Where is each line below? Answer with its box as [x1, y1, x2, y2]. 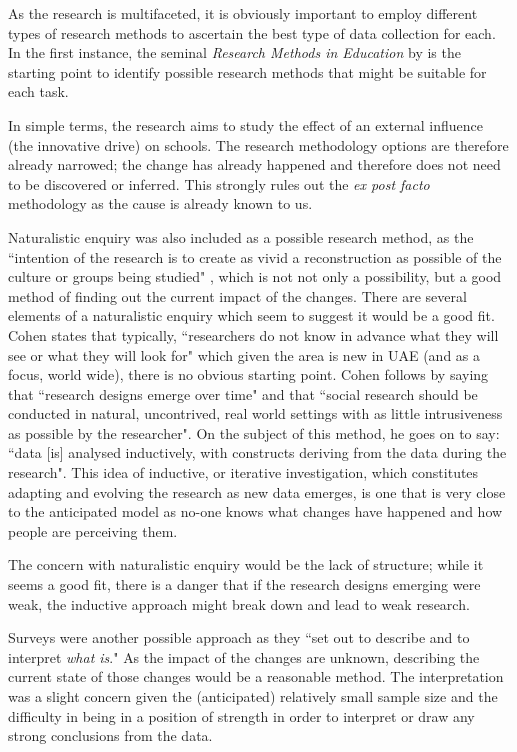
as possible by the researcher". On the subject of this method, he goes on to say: [8, 422, 500, 443]
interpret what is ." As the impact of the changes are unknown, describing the [8, 646, 480, 667]
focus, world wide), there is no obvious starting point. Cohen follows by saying [8, 364, 489, 385]
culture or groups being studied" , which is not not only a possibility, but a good [8, 266, 502, 287]
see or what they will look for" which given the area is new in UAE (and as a [8, 344, 481, 365]
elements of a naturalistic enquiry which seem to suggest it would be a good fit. [8, 305, 495, 326]
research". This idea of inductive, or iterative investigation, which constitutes [8, 462, 479, 483]
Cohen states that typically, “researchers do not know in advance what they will [8, 324, 499, 345]
